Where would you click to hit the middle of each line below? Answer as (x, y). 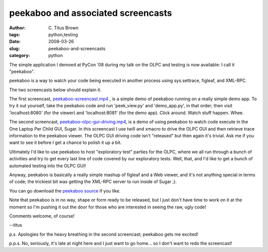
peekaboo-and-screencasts (77, 48)
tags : (15, 34)
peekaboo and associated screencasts (91, 13)
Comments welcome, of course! (42, 216)
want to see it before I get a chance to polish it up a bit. (65, 143)
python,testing (63, 34)
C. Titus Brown (64, 28)
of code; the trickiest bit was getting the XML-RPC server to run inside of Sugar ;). (93, 182)
